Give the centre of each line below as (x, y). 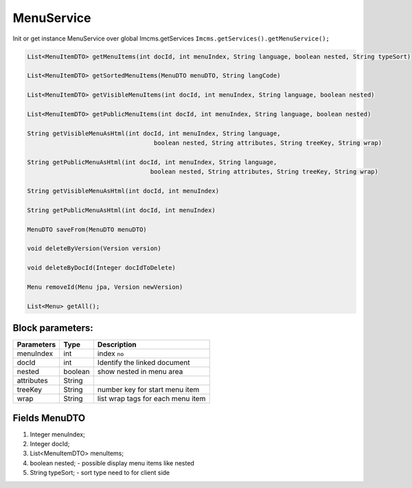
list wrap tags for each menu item (151, 399)
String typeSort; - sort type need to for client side (100, 473)
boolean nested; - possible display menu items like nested (112, 463)
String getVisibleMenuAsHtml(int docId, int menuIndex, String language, (154, 133)
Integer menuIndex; (57, 434)
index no (111, 353)
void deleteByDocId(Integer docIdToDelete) (102, 268)
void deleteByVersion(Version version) (94, 248)
